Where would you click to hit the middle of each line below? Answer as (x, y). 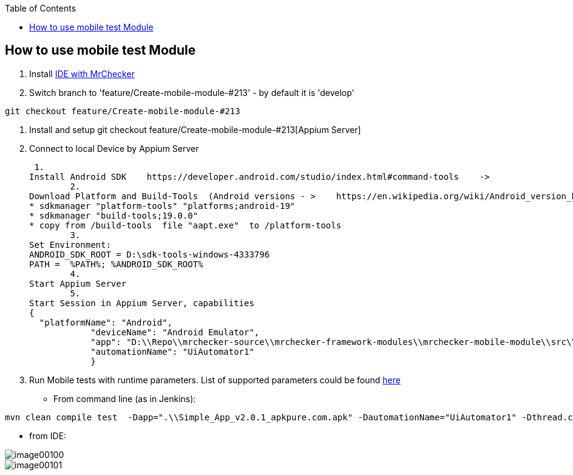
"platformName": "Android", (106, 322)
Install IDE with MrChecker (82, 73)
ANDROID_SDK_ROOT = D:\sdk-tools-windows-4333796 (150, 254)
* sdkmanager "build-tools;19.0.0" (114, 215)
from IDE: (48, 436)
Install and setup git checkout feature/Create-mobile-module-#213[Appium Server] (195, 129)
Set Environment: (70, 244)
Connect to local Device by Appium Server (114, 148)
